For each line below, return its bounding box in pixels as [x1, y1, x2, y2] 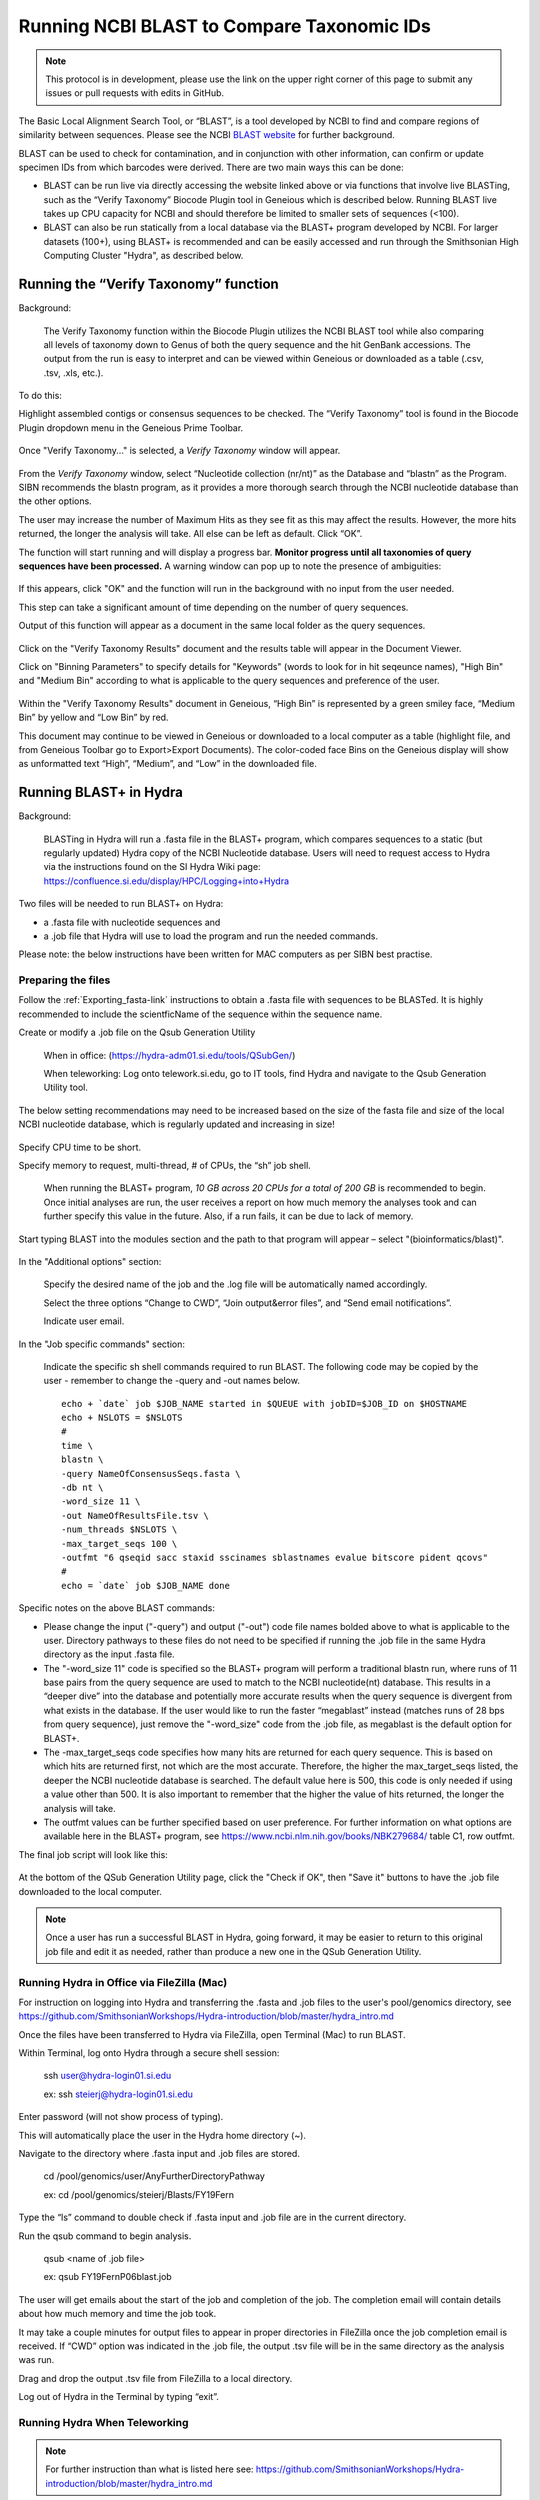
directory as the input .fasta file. [43, 1648, 175, 1660]
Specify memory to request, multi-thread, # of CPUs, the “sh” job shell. [18, 1159, 312, 1171]
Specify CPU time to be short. [18, 1141, 142, 1153]
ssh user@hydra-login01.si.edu [43, 2070, 172, 2082]
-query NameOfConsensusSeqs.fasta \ [61, 1468, 241, 1479]
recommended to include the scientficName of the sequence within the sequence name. [18, 1008, 383, 1020]
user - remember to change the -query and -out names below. [43, 1375, 300, 1387]
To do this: [18, 390, 62, 402]
